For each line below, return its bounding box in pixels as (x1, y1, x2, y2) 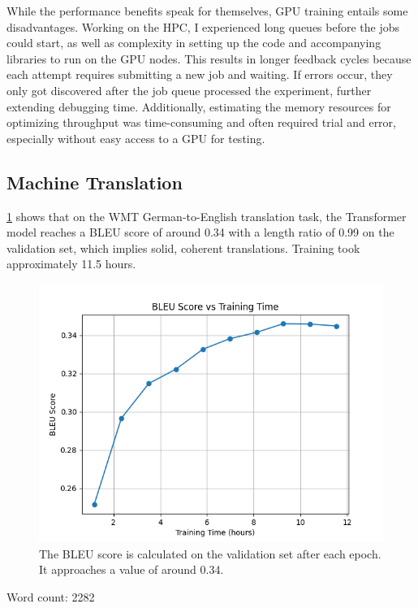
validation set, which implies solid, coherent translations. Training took (6, 239, 360, 256)
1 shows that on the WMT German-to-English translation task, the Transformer (6, 207, 407, 224)
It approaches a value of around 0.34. (39, 561, 224, 578)
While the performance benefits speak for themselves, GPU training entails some (6, 2, 408, 19)
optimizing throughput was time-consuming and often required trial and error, (6, 114, 396, 131)
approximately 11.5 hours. (6, 255, 136, 272)
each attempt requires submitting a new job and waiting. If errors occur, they (6, 66, 393, 83)
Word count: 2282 (6, 588, 95, 605)
